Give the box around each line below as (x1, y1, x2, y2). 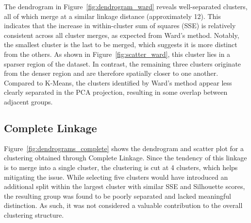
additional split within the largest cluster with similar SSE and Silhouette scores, (4, 181, 245, 191)
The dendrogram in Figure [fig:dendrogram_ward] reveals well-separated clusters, (4, 1, 248, 11)
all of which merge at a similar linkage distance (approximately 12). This (4, 11, 221, 21)
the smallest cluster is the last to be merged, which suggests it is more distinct (4, 39, 237, 50)
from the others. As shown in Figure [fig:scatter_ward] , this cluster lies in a (4, 49, 231, 59)
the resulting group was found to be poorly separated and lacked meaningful (4, 190, 231, 201)
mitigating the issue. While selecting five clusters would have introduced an (4, 172, 228, 182)
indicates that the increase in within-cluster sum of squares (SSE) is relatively (4, 20, 236, 31)
